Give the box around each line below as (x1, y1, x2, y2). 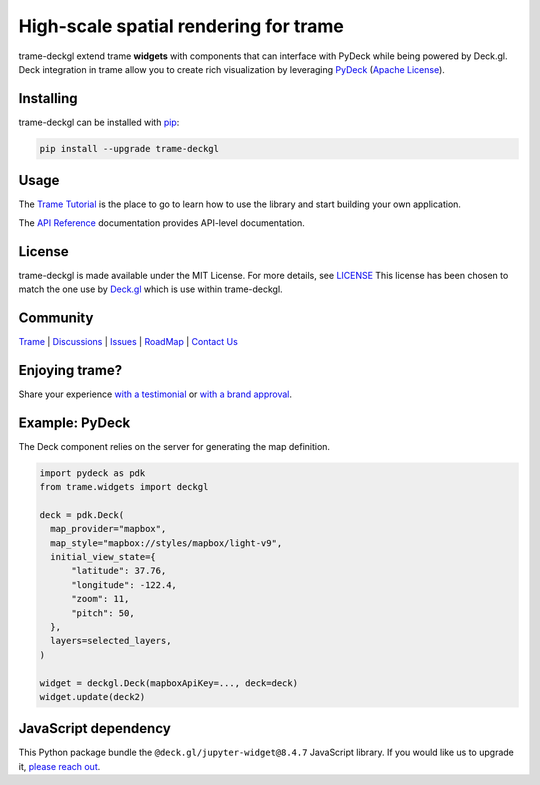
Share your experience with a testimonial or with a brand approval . (18, 388, 293, 400)
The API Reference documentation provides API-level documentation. (18, 216, 305, 229)
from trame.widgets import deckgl (39, 481, 209, 493)
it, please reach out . (18, 760, 101, 772)
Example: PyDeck (18, 414, 131, 431)
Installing (18, 90, 79, 107)
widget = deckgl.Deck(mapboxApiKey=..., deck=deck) (39, 677, 299, 689)
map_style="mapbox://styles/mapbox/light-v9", (50, 537, 283, 549)
